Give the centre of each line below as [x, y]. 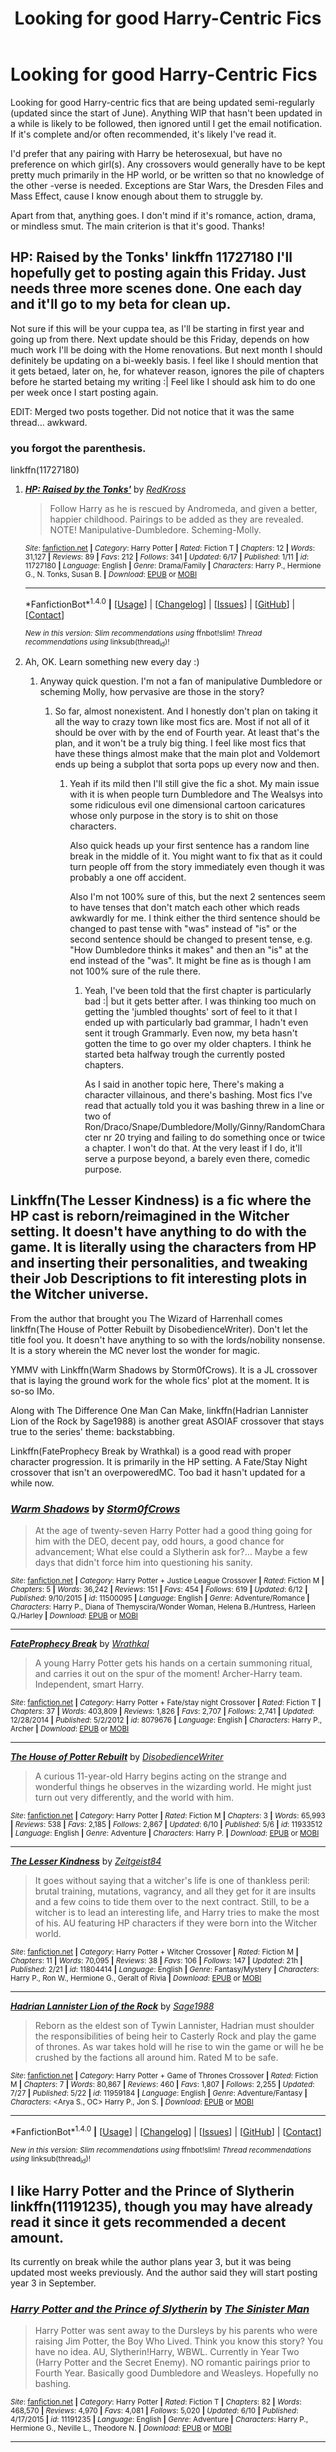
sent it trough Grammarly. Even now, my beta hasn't [191, 1033]
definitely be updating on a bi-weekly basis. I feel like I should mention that [164, 360]
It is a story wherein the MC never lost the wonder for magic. [135, 1350]
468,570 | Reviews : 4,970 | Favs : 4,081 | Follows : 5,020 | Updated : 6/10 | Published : [154, 2411]
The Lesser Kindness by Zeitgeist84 [86, 1861]
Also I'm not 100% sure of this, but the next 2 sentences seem [197, 897]
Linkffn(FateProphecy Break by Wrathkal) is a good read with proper [151, 1451]
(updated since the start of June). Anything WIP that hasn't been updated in [166, 113]
